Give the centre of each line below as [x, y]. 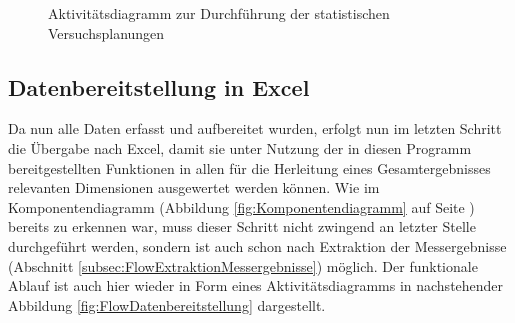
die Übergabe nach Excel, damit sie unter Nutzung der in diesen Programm [240, 147]
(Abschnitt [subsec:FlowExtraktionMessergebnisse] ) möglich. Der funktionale [243, 265]
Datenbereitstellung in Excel [159, 86]
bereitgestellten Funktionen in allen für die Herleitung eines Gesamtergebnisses [249, 167]
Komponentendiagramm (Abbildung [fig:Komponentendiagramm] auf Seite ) [241, 206]
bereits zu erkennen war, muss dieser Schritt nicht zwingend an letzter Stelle [242, 226]
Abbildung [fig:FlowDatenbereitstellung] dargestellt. [167, 304]
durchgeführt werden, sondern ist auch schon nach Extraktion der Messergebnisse [257, 245]
